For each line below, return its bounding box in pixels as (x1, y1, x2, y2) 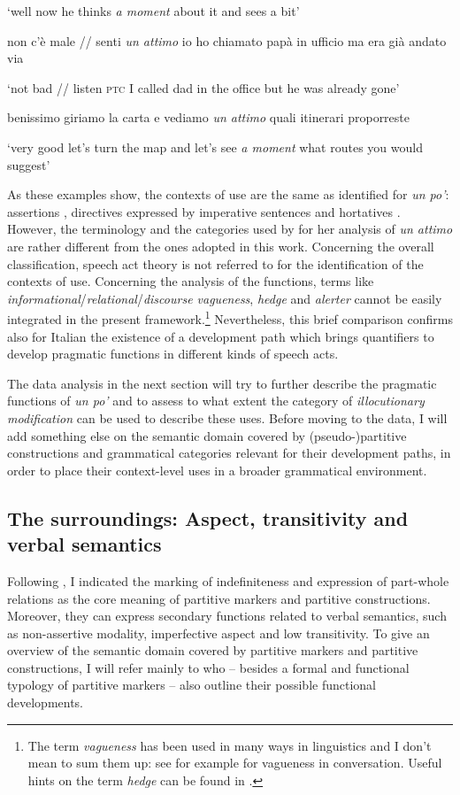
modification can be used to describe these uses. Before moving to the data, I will (7, 408, 448, 427)
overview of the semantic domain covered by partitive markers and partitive (7, 641, 418, 660)
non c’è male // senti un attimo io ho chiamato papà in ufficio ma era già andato (7, 31, 447, 50)
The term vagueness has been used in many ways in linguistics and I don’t (27, 736, 432, 754)
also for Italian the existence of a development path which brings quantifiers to (7, 327, 434, 345)
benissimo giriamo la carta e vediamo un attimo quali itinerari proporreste (7, 108, 410, 127)
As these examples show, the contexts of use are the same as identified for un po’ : (7, 185, 449, 204)
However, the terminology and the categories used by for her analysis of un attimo (7, 220, 453, 238)
